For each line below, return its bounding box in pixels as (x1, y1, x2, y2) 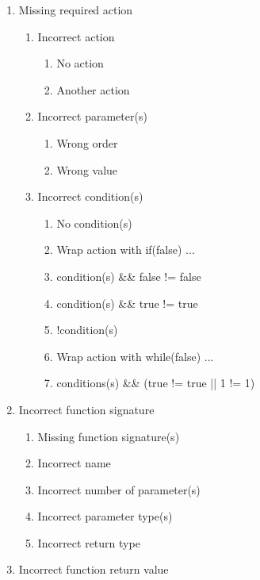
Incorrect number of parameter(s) (37, 481, 201, 497)
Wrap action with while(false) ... (56, 348, 214, 364)
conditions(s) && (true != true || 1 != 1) (56, 375, 255, 391)
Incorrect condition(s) (37, 188, 143, 205)
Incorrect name (37, 455, 111, 471)
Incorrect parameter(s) (37, 108, 147, 125)
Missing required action (18, 2, 133, 17)
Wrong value (56, 161, 118, 178)
